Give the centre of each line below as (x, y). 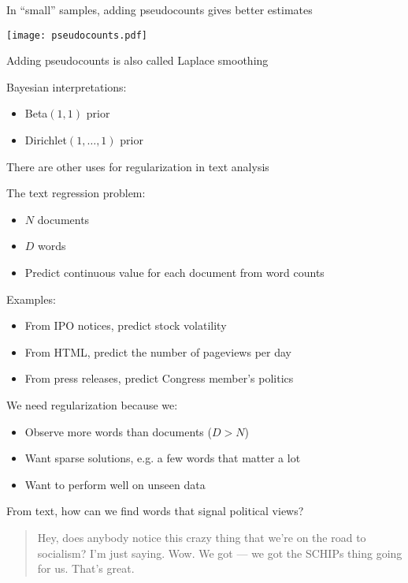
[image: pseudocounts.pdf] (77, 35)
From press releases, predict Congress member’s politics (159, 378)
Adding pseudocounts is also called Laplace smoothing (137, 60)
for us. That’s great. (86, 568)
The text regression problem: (76, 193)
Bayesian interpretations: (67, 86)
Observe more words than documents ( (118, 431)
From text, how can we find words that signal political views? (155, 511)
